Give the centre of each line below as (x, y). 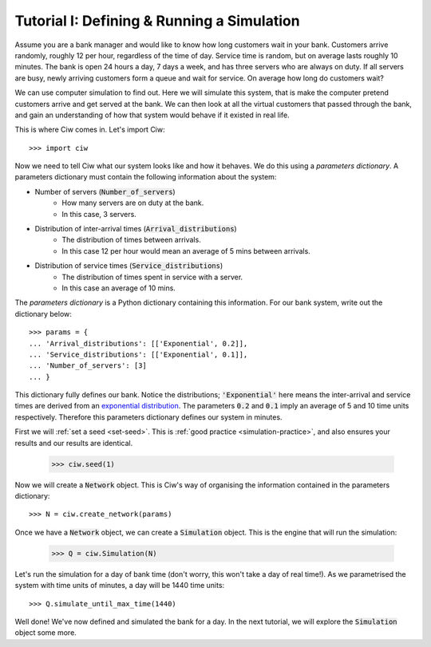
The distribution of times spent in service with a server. (152, 277)
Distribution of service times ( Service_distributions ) (129, 266)
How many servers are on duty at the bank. (133, 203)
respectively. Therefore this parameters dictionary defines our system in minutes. (148, 417)
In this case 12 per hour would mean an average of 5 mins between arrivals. (186, 251)
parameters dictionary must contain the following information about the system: (146, 177)
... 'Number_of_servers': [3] (88, 366)
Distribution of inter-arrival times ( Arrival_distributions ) (136, 229)
